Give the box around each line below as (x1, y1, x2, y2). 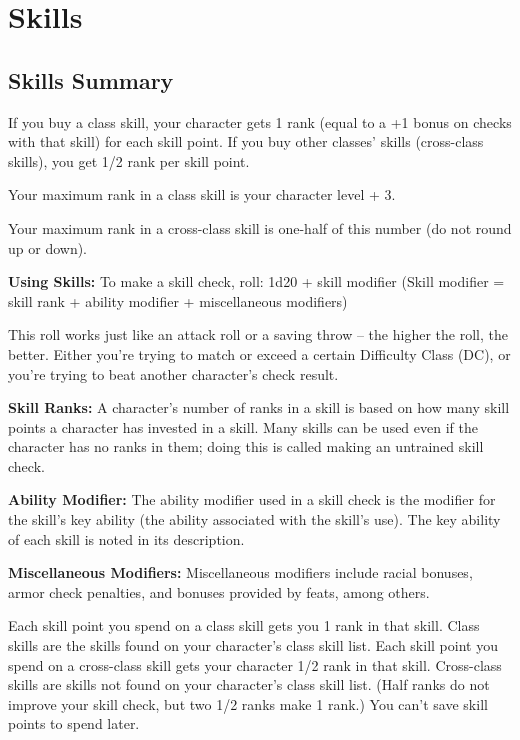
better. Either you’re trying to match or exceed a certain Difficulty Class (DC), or (8, 343, 511, 364)
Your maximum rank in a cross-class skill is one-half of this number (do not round (8, 217, 512, 238)
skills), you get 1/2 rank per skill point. (8, 150, 250, 171)
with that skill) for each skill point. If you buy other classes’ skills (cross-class (8, 131, 484, 152)
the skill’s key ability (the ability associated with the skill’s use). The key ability (8, 509, 501, 530)
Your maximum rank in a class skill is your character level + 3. (8, 184, 396, 205)
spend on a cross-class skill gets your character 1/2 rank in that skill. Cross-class (8, 654, 502, 675)
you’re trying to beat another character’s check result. (8, 363, 339, 384)
